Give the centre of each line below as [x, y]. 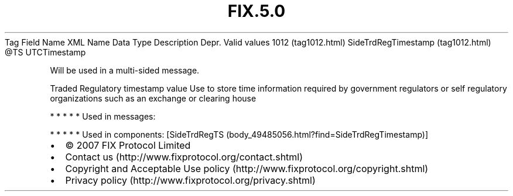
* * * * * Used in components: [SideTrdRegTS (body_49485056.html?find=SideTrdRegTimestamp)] [239, 134]
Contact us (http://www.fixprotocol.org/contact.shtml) [184, 157]
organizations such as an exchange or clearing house [153, 98]
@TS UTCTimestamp [45, 52]
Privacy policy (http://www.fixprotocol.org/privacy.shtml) [190, 180]
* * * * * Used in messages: [103, 116]
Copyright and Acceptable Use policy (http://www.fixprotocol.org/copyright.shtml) [247, 168]
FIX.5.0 [256, 11]
